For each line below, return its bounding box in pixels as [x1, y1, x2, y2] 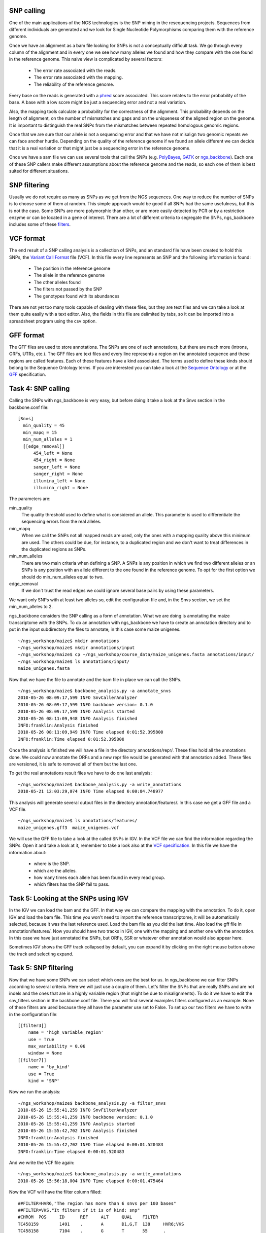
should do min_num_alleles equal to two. [21, 574, 104, 580]
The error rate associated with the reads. [33, 67, 117, 73]
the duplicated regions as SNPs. [21, 546, 87, 552]
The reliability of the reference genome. [33, 81, 114, 87]
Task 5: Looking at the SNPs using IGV [9, 894, 129, 903]
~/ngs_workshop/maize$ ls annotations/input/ [18, 658, 130, 664]
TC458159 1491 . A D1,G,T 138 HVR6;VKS [18, 1221, 184, 1227]
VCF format [9, 234, 45, 243]
